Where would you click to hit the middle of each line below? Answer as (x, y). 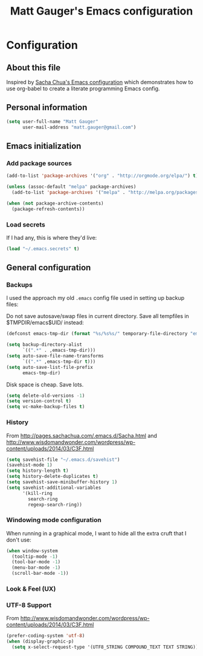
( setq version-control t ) (39, 401)
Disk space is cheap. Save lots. (45, 384)
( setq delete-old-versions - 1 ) (46, 396)
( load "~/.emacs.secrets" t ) (43, 249)
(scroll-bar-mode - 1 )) (40, 574)
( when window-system (32, 551)
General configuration (49, 268)
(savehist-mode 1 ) (29, 465)
